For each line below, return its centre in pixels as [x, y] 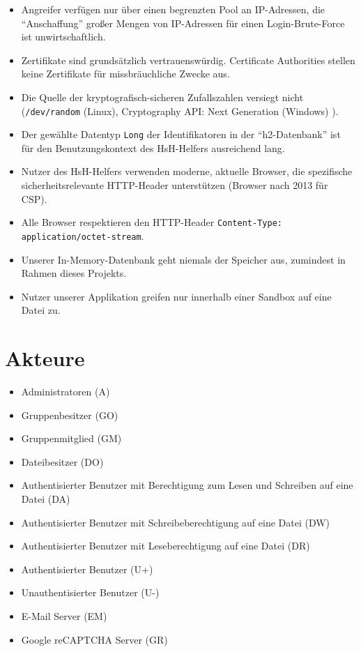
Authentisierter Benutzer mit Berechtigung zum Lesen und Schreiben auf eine [187, 485]
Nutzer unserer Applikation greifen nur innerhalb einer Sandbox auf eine [176, 296]
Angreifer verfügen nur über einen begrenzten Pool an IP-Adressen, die [173, 9]
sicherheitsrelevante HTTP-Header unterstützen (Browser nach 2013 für [175, 185]
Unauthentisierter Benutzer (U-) [90, 592]
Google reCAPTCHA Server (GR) [94, 639]
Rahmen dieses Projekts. [74, 273]
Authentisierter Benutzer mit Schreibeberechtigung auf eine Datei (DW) [176, 522]
